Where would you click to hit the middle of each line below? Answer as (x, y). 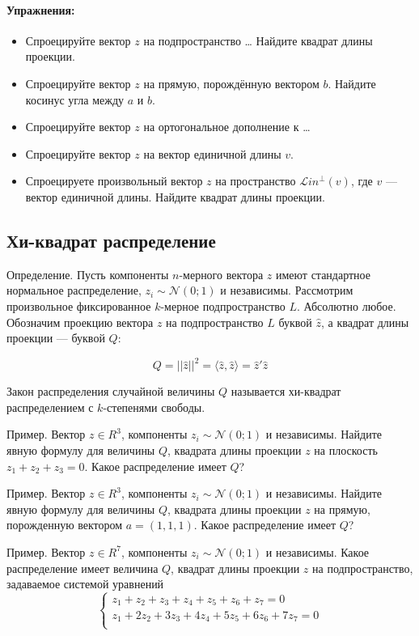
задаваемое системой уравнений (85, 584)
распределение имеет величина (83, 568)
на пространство (256, 181)
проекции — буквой (56, 338)
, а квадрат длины (365, 322)
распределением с (50, 407)
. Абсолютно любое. (347, 305)
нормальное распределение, (74, 290)
